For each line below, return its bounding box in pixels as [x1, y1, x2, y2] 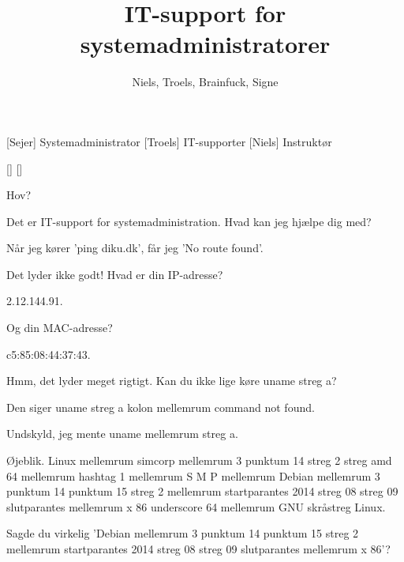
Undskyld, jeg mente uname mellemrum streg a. [6, 425, 238, 442]
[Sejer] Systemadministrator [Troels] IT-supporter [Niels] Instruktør [6, 133, 332, 149]
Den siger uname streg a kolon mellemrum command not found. [6, 398, 315, 415]
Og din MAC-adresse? [6, 319, 113, 336]
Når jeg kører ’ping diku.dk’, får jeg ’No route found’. [6, 240, 264, 256]
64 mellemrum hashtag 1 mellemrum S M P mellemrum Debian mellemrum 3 [6, 467, 380, 484]
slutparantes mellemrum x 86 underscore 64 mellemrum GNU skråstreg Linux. [6, 498, 386, 515]
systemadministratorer [80, 28, 331, 60]
